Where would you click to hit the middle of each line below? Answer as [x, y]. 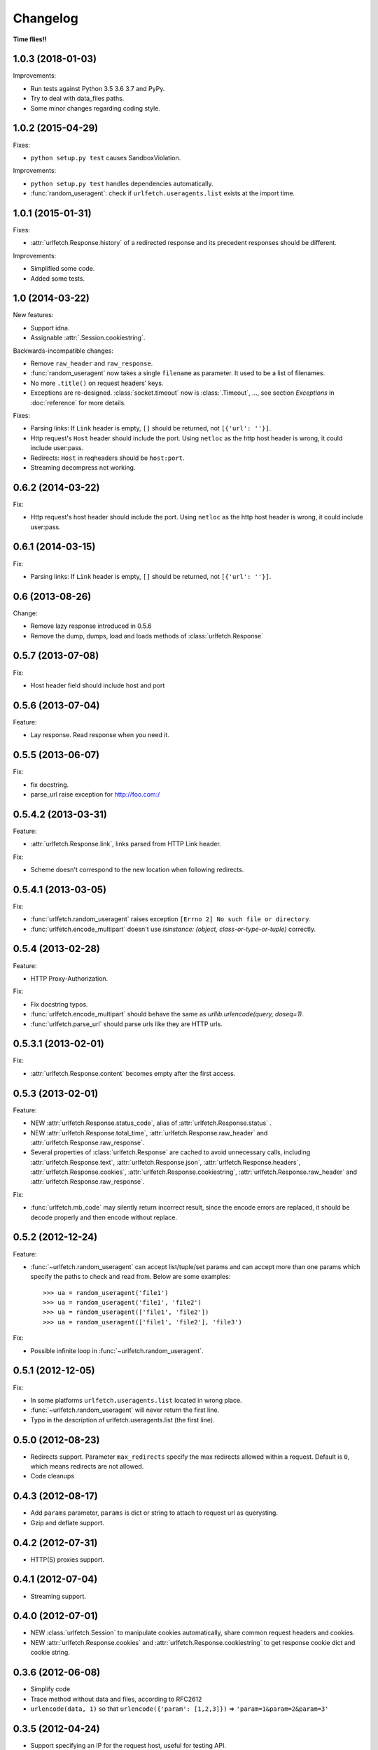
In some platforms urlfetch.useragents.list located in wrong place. [136, 1400]
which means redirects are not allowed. [87, 1466]
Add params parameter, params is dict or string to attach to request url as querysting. [154, 1513]
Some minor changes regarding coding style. [96, 108]
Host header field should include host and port [98, 685]
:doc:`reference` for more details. [78, 402]
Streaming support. [58, 1596]
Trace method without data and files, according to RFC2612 [116, 1699]
